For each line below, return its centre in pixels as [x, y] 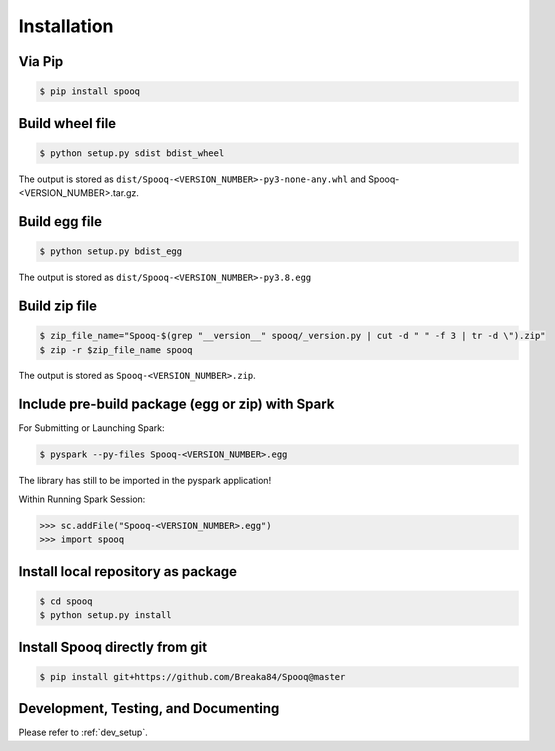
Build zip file [57, 305]
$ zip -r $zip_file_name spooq [116, 349]
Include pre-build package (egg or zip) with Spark [176, 404]
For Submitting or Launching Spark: [91, 428]
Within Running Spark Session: [82, 499]
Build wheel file [67, 123]
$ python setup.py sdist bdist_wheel [132, 153]
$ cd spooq [66, 601]
